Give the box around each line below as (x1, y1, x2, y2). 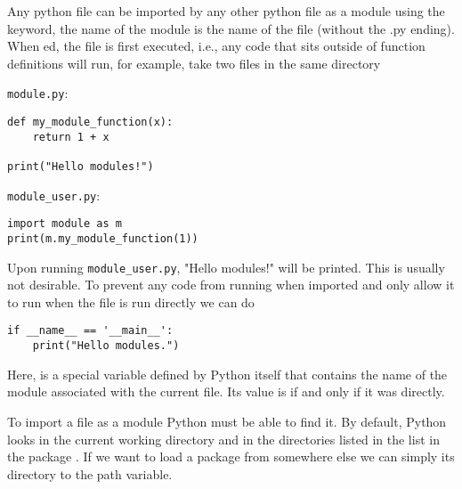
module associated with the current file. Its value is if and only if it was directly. (7, 382, 445, 401)
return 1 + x (32, 130, 109, 143)
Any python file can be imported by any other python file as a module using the (7, 2, 445, 20)
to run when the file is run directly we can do (7, 292, 255, 311)
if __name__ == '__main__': (7, 324, 174, 338)
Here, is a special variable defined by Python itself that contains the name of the (7, 364, 448, 383)
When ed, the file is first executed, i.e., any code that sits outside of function (7, 37, 426, 55)
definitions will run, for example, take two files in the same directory (7, 53, 381, 72)
